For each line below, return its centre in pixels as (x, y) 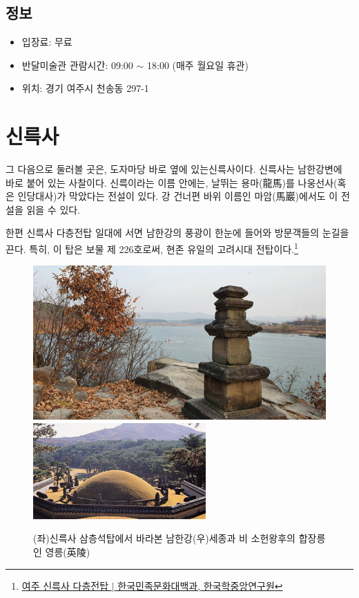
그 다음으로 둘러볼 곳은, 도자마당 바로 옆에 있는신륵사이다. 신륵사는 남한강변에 (174, 169)
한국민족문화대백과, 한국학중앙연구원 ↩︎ (200, 585)
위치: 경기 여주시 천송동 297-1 (85, 88)
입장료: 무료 (47, 42)
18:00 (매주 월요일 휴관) (197, 65)
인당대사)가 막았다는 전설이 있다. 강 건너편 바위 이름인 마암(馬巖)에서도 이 (178, 196)
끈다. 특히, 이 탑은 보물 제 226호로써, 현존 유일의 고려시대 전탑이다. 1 (152, 248)
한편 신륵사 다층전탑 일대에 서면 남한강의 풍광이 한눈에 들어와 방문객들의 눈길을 (177, 233)
